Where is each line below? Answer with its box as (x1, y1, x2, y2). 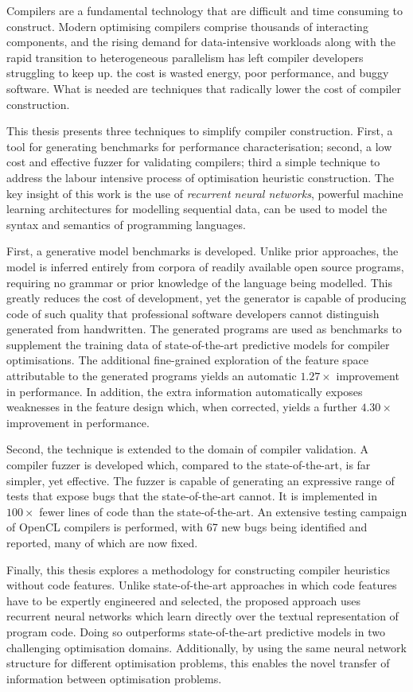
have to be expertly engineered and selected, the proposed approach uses (6, 592, 360, 608)
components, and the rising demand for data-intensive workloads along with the (6, 33, 395, 50)
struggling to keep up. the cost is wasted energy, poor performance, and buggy (6, 64, 389, 81)
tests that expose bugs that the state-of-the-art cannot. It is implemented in (6, 488, 377, 504)
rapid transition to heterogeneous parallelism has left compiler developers (6, 49, 364, 65)
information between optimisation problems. (6, 670, 222, 686)
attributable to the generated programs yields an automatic (6, 367, 297, 384)
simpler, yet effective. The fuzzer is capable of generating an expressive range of (6, 472, 395, 488)
